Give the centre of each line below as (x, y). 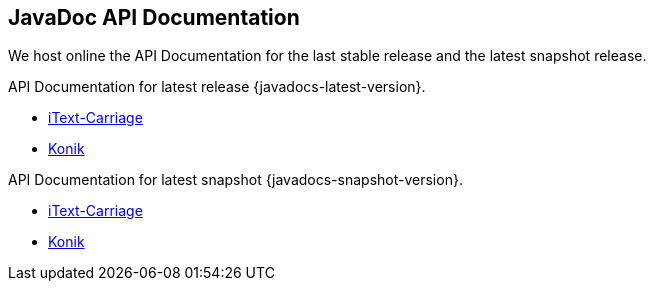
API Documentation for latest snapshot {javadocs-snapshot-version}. (235, 180)
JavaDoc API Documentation (154, 17)
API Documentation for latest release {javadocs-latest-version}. (217, 87)
